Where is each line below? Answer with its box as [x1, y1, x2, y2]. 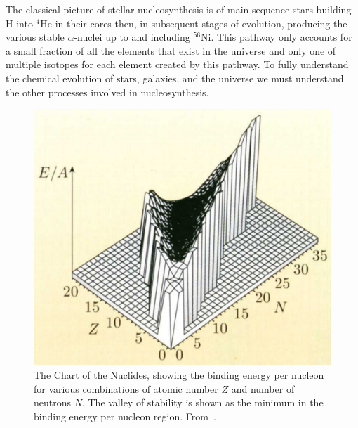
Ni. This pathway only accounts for [201, 30, 352, 44]
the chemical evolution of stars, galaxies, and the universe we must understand [6, 70, 344, 85]
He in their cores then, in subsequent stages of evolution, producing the [40, 15, 347, 30]
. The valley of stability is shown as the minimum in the [81, 395, 324, 410]
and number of [231, 381, 295, 396]
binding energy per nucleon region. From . [34, 408, 216, 423]
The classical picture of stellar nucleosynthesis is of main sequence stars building [6, 2, 352, 16]
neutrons [34, 395, 72, 410]
